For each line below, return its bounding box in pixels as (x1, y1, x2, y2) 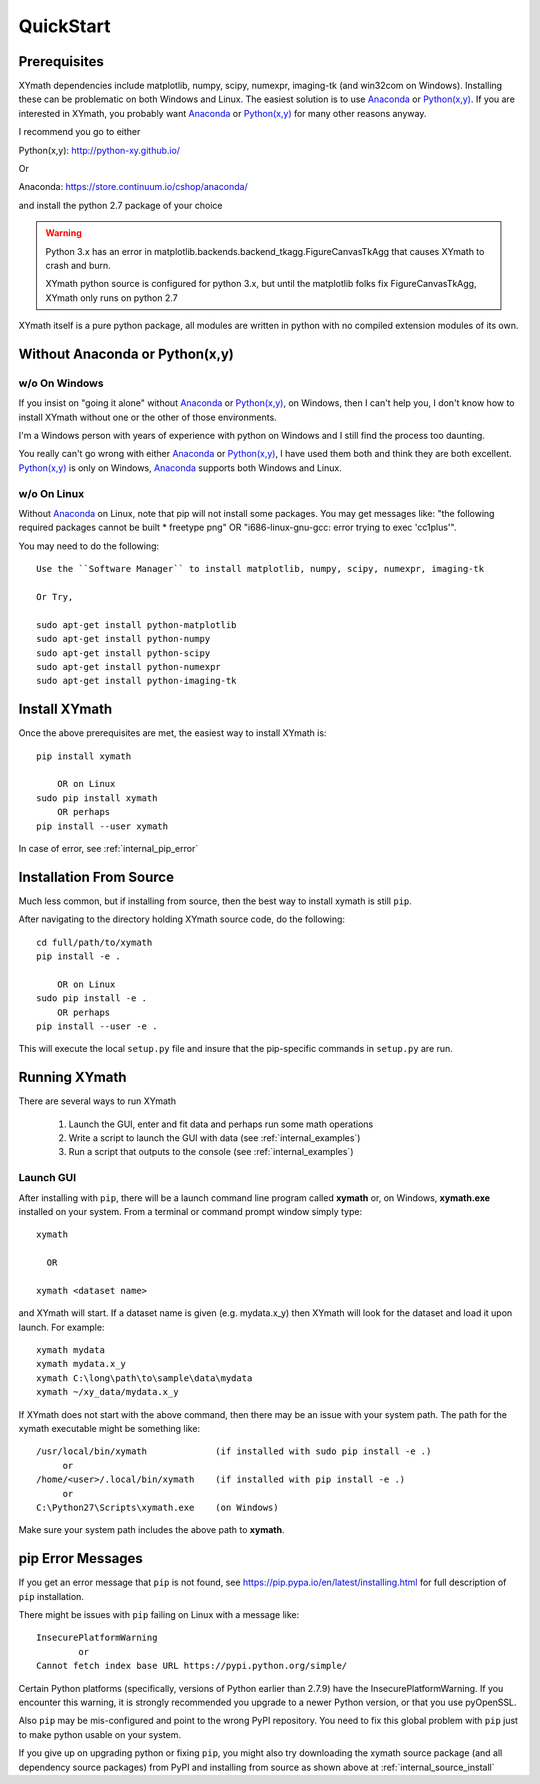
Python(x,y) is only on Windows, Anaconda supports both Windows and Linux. (18, 461, 342, 474)
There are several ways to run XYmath (18, 1095, 177, 1107)
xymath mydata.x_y (36, 1358, 127, 1370)
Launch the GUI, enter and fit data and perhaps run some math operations (68, 1118, 374, 1130)
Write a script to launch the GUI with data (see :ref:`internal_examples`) (68, 1132, 361, 1144)
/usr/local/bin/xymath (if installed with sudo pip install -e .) (36, 1446, 432, 1457)
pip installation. (18, 1590, 85, 1602)
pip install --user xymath (36, 820, 169, 832)
